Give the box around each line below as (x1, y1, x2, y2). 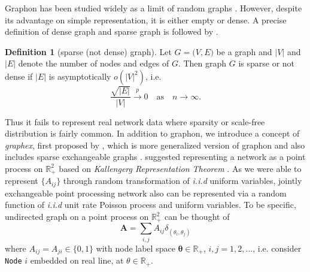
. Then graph (178, 57, 227, 69)
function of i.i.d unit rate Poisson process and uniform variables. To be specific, (5, 198, 296, 211)
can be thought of (164, 210, 230, 223)
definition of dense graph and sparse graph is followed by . (5, 25, 218, 38)
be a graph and (216, 45, 272, 58)
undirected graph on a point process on (5, 210, 149, 223)
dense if (5, 69, 33, 82)
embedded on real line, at (30, 254, 124, 267)
